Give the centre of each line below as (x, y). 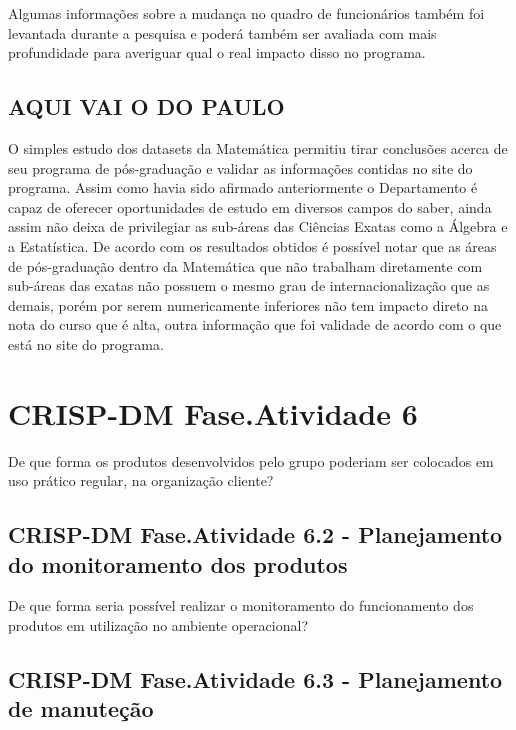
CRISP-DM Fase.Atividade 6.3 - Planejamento (255, 679)
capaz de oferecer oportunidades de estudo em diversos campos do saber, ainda (250, 206)
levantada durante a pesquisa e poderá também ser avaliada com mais (222, 32)
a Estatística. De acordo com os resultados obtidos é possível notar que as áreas (252, 245)
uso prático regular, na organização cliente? (141, 480)
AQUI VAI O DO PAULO (146, 106)
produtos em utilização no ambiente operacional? (158, 625)
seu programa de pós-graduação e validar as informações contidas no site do (240, 167)
